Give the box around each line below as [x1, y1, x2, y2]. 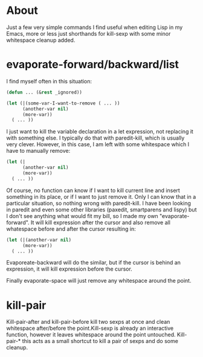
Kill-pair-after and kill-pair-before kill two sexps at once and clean [6, 318, 170, 326]
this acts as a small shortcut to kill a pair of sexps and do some [22, 338, 178, 345]
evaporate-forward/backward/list [6, 58, 179, 71]
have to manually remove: [6, 147, 71, 155]
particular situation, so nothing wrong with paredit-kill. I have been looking [6, 199, 192, 207]
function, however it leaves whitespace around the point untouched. [6, 331, 176, 338]
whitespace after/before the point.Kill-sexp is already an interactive [6, 324, 174, 332]
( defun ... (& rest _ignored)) [6, 89, 83, 95]
